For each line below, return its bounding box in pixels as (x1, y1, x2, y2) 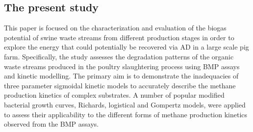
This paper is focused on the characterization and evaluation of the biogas (4, 23, 227, 33)
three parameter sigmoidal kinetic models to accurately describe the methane (4, 80, 236, 90)
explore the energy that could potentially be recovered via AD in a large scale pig (4, 42, 249, 52)
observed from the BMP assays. (4, 119, 99, 129)
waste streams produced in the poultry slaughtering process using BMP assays (4, 61, 240, 71)
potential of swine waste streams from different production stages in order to (4, 32, 234, 42)
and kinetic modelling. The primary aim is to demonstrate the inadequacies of (4, 71, 239, 81)
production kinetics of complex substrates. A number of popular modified (4, 90, 225, 100)
